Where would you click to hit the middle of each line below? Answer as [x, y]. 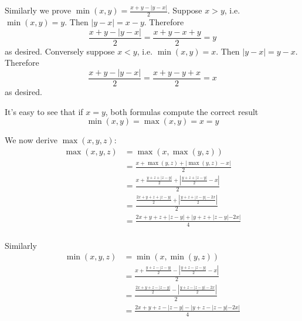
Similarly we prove [38, 10]
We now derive [31, 140]
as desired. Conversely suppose [60, 51]
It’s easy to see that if [44, 111]
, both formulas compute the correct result [182, 111]
